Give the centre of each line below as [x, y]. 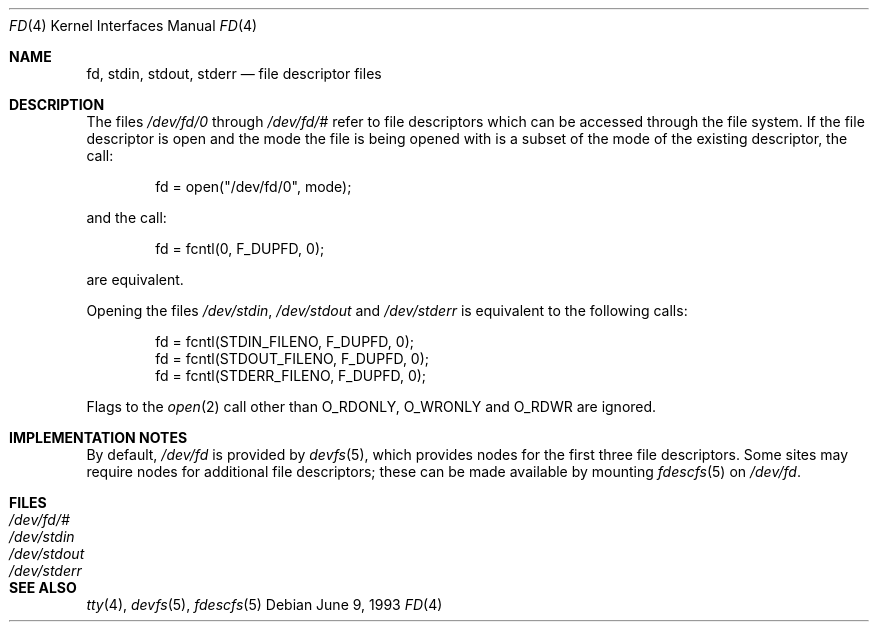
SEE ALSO [43, 587]
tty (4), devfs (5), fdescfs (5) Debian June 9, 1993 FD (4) [264, 604]
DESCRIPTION [57, 104]
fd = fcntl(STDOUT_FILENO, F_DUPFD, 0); [292, 358]
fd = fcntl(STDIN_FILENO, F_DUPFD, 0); [284, 341]
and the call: [126, 217]
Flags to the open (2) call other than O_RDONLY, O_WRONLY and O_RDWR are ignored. [371, 406]
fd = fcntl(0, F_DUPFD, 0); [240, 248]
